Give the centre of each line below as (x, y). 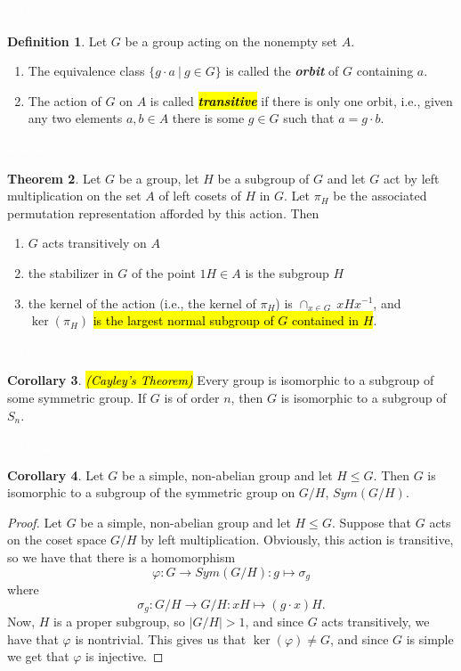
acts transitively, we (376, 622)
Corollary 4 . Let (56, 475)
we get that (38, 656)
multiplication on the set (74, 196)
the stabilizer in (71, 272)
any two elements (75, 118)
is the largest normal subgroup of (183, 320)
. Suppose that (372, 522)
